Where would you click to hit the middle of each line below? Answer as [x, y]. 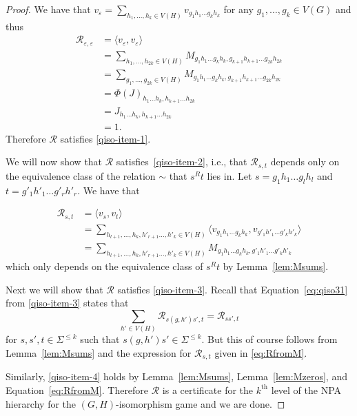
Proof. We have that [48, 9]
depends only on [305, 162]
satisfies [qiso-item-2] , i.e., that [182, 162]
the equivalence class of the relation [81, 175]
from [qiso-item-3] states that [67, 303]
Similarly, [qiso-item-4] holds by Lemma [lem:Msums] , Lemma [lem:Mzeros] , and [176, 376]
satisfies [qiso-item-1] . [105, 138]
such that [100, 339]
